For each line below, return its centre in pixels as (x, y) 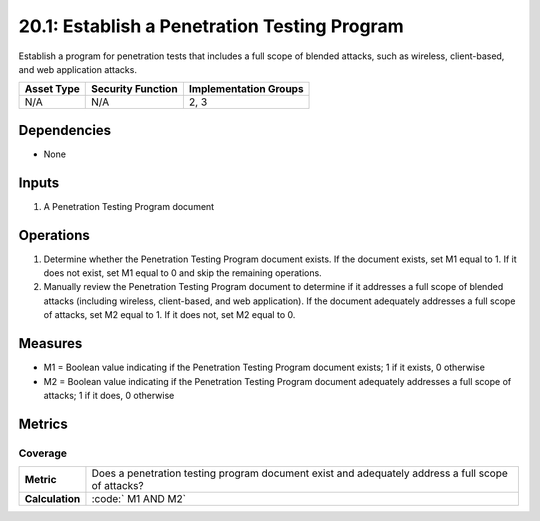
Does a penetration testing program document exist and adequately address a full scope (300, 473)
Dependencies (65, 130)
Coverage (43, 453)
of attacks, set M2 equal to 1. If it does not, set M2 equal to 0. (169, 315)
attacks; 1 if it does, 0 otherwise (109, 395)
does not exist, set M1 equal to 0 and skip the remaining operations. (182, 273)
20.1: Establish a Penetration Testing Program (211, 26)
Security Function (135, 89)
